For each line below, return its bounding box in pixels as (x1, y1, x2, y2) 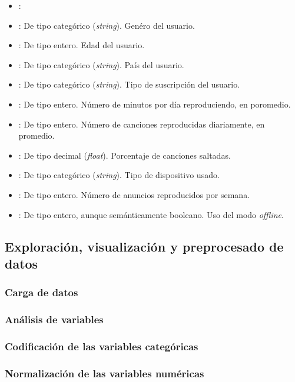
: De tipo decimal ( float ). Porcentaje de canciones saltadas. (18, 149, 231, 161)
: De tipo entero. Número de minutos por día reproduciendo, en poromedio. (18, 98, 291, 110)
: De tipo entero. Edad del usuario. (18, 39, 145, 51)
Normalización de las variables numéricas (5, 366, 204, 380)
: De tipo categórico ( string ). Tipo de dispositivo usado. (18, 169, 220, 181)
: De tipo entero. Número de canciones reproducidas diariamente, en (18, 118, 265, 130)
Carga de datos (5, 285, 78, 300)
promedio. (18, 129, 55, 142)
